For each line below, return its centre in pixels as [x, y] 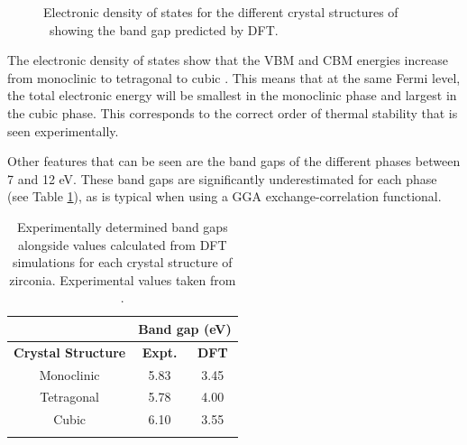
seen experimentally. [63, 130]
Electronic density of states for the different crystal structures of [221, 12]
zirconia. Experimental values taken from [123, 279]
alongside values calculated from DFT [123, 244]
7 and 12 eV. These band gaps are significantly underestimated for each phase [222, 178]
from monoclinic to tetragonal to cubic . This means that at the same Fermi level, [234, 77]
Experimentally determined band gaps [122, 226]
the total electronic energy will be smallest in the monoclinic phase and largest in [232, 95]
